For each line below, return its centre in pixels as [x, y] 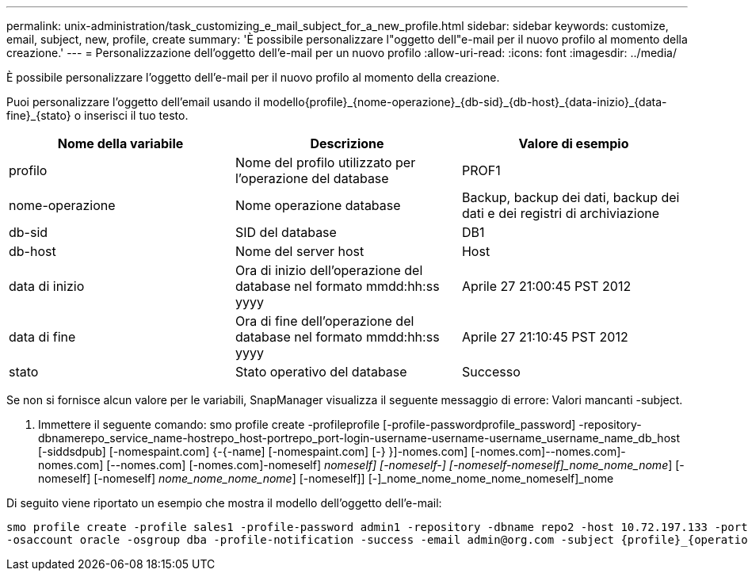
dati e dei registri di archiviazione [561, 213]
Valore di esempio [574, 143]
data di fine [42, 337]
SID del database [286, 232]
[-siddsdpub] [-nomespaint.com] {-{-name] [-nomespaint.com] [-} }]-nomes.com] [253, 451]
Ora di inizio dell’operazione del [329, 270]
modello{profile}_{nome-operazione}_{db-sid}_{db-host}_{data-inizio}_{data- [465, 102]
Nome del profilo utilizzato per [325, 162]
